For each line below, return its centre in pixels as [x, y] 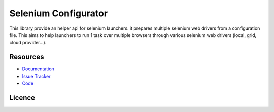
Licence [22, 98]
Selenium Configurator [59, 13]
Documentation [38, 69]
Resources [27, 57]
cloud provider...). [28, 43]
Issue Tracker [36, 76]
